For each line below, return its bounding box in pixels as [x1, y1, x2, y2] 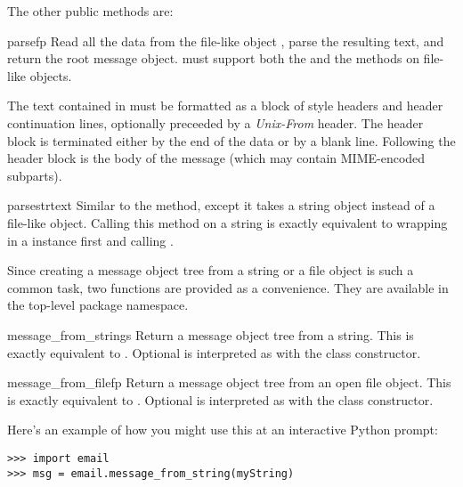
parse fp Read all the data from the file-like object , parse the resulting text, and [7, 31, 444, 50]
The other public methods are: [7, 2, 174, 20]
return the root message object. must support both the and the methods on [7, 49, 419, 68]
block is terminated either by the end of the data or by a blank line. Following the [7, 131, 456, 150]
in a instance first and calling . [7, 231, 174, 249]
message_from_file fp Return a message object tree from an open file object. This [7, 373, 451, 392]
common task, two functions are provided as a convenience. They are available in [7, 278, 449, 296]
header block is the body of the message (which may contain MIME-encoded [7, 149, 426, 167]
